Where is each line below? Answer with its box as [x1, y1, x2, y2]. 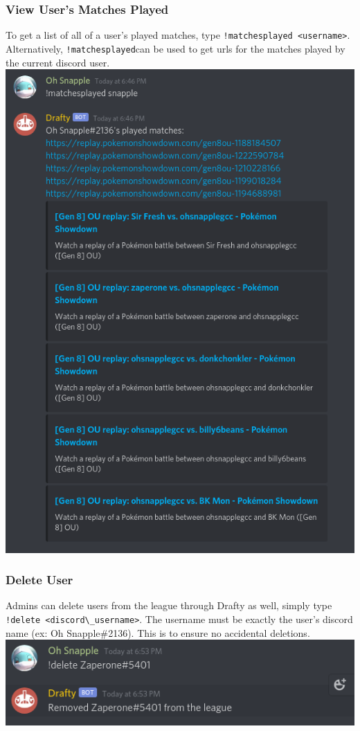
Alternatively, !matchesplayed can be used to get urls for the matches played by [6, 41, 345, 55]
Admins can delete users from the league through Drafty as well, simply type [6, 598, 332, 613]
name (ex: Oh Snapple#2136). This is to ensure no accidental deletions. [6, 625, 310, 640]
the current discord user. [6, 55, 110, 69]
